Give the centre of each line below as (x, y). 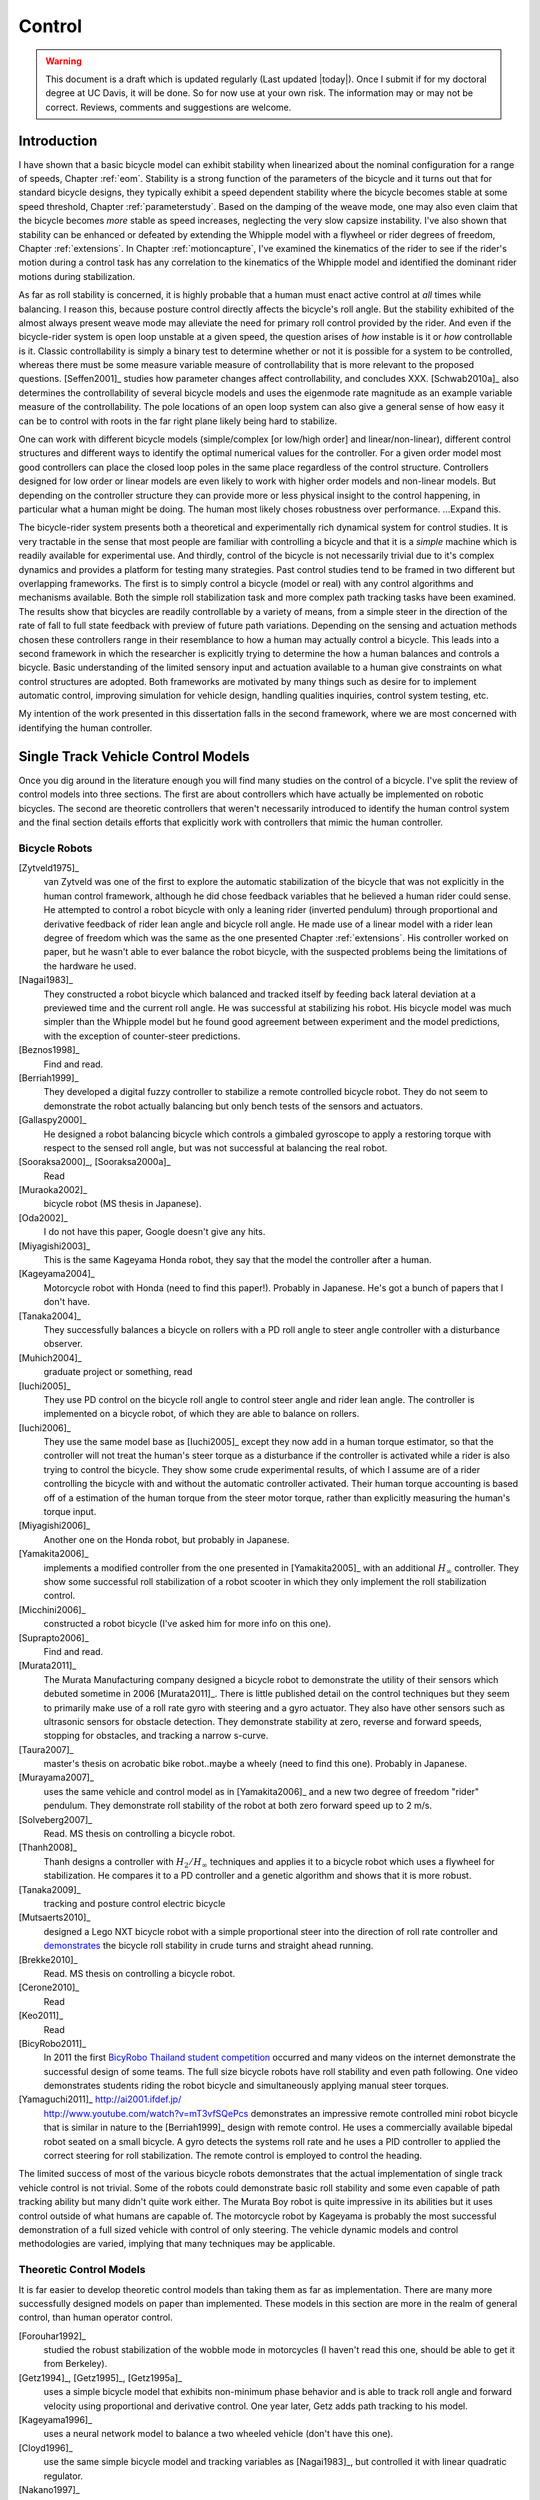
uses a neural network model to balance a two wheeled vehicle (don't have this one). (218, 2434)
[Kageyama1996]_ (55, 2420)
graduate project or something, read (118, 1372)
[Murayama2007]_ (56, 1777)
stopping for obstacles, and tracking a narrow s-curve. (156, 1736)
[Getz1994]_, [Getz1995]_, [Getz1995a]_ (100, 2377)
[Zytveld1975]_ (49, 868)
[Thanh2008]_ (48, 1847)
